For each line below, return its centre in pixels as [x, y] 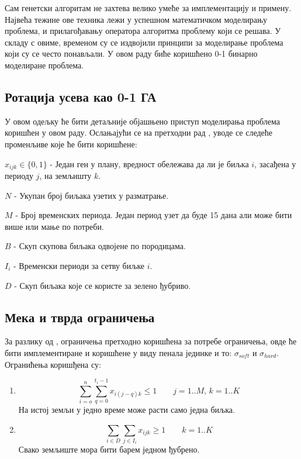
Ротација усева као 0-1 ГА [81, 96]
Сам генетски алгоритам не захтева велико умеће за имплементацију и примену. [148, 8]
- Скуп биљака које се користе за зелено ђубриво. [103, 285]
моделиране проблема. [44, 65]
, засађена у [275, 163]
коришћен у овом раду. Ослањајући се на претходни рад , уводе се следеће [139, 132]
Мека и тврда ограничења [80, 317]
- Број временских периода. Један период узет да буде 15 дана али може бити [154, 215]
